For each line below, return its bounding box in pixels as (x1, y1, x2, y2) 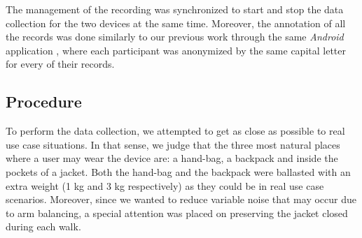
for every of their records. (6, 57, 115, 71)
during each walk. (6, 219, 81, 234)
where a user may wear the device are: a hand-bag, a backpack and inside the (6, 151, 338, 165)
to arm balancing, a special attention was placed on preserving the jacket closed (6, 205, 348, 220)
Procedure (6, 91, 82, 112)
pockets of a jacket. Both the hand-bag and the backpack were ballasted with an (6, 164, 351, 179)
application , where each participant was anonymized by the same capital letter (6, 43, 346, 57)
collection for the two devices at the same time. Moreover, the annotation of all (6, 15, 346, 30)
